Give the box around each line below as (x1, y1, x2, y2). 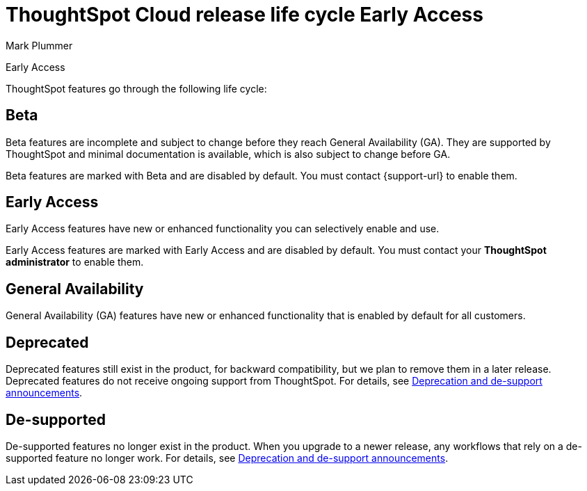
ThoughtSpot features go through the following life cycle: (6, 82, 267, 95)
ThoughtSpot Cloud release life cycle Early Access (6, 3, 483, 26)
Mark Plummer (6, 39, 73, 51)
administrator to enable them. (6, 256, 144, 268)
